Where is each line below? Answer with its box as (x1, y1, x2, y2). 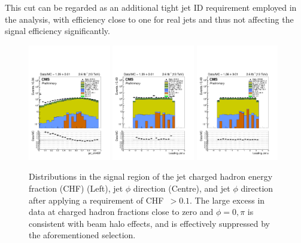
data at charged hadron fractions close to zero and (29, 205, 214, 218)
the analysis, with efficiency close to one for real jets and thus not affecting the (5, 13, 294, 25)
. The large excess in (190, 193, 265, 206)
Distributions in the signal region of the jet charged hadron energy (29, 170, 273, 183)
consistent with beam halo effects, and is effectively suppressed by (29, 217, 270, 229)
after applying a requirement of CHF (29, 193, 164, 206)
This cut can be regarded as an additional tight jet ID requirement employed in (5, 1, 297, 13)
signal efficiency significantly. (5, 24, 110, 37)
